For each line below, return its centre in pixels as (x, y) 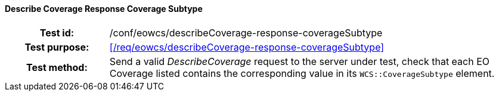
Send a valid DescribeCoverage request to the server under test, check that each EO (300, 61)
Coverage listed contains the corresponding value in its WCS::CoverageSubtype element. (302, 73)
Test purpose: (57, 47)
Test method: (57, 67)
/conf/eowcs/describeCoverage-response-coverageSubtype (246, 32)
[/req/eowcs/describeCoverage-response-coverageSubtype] (247, 47)
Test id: (57, 32)
